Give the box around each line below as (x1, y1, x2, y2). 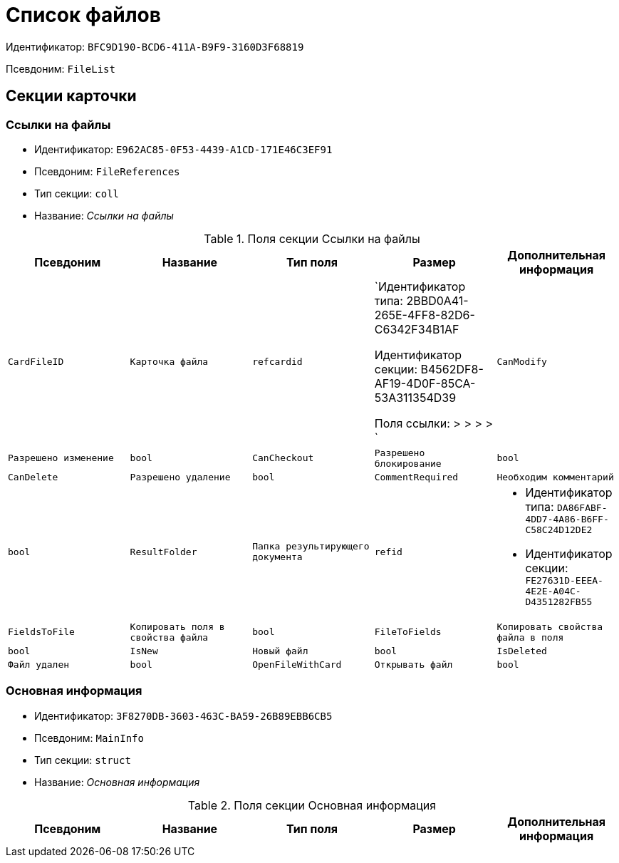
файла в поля (496, 631, 564, 643)
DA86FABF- (557, 502, 608, 513)
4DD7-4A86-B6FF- (525, 513, 609, 524)
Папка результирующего (252, 541, 370, 552)
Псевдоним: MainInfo (34, 731, 144, 744)
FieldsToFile (8, 626, 75, 638)
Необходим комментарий (496, 471, 614, 482)
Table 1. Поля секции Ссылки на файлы (204, 231, 420, 246)
